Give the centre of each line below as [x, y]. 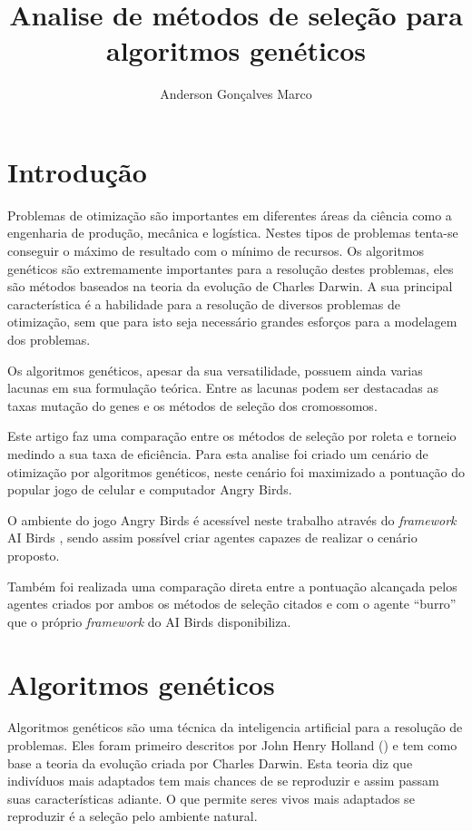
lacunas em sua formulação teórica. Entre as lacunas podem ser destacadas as [223, 388]
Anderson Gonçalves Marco [236, 94]
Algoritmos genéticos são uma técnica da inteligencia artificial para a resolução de [235, 727]
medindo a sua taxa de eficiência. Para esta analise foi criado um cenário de [218, 453]
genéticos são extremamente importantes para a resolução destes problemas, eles [231, 268]
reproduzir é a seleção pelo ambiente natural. [133, 816]
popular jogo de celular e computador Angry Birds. [150, 489]
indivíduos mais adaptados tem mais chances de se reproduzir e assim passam [223, 781]
